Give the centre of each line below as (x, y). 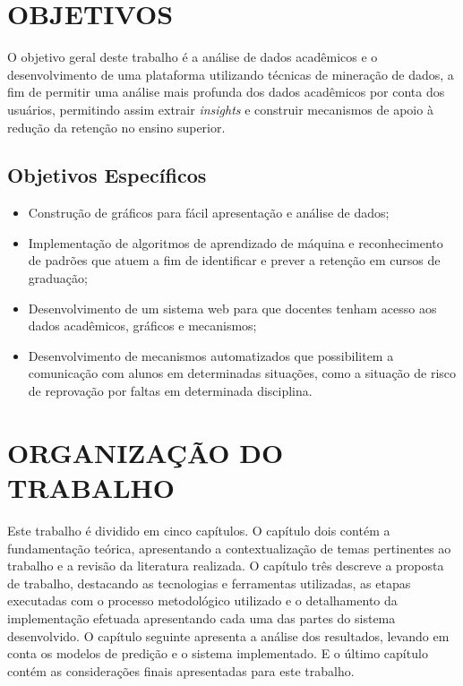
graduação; (58, 278)
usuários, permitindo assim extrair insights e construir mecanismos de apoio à (220, 109)
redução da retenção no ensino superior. (116, 127)
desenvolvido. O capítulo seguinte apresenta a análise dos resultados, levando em (228, 635)
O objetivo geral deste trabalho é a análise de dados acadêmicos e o (193, 57)
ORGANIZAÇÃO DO (146, 452)
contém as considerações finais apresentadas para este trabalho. (181, 670)
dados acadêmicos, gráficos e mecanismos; (142, 326)
